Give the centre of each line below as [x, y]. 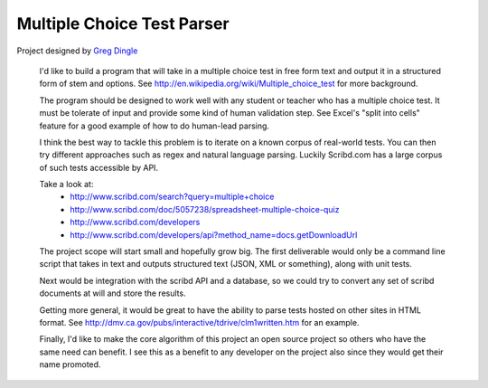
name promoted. [70, 364]
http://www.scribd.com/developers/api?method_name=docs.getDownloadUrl [214, 234]
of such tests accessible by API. [99, 167]
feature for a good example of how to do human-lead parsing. [155, 126]
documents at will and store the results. [113, 293]
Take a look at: [66, 185]
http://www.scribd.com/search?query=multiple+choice [172, 197]
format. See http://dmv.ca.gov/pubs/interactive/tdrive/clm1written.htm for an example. [199, 322]
